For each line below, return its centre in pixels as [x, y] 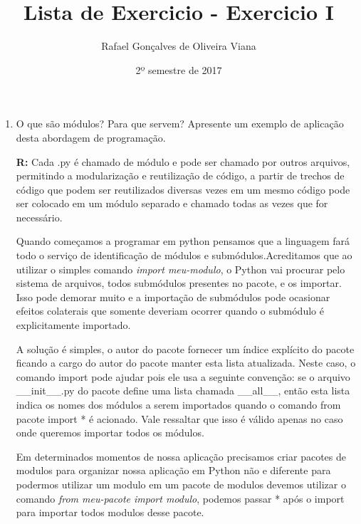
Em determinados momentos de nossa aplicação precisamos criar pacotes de [181, 456]
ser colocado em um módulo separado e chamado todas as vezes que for [172, 203]
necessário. [39, 217]
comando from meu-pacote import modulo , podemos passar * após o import [180, 498]
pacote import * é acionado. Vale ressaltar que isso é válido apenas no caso [179, 418]
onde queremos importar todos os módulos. [110, 433]
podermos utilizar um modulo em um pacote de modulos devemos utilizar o [181, 484]
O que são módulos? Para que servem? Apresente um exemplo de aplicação [180, 124]
